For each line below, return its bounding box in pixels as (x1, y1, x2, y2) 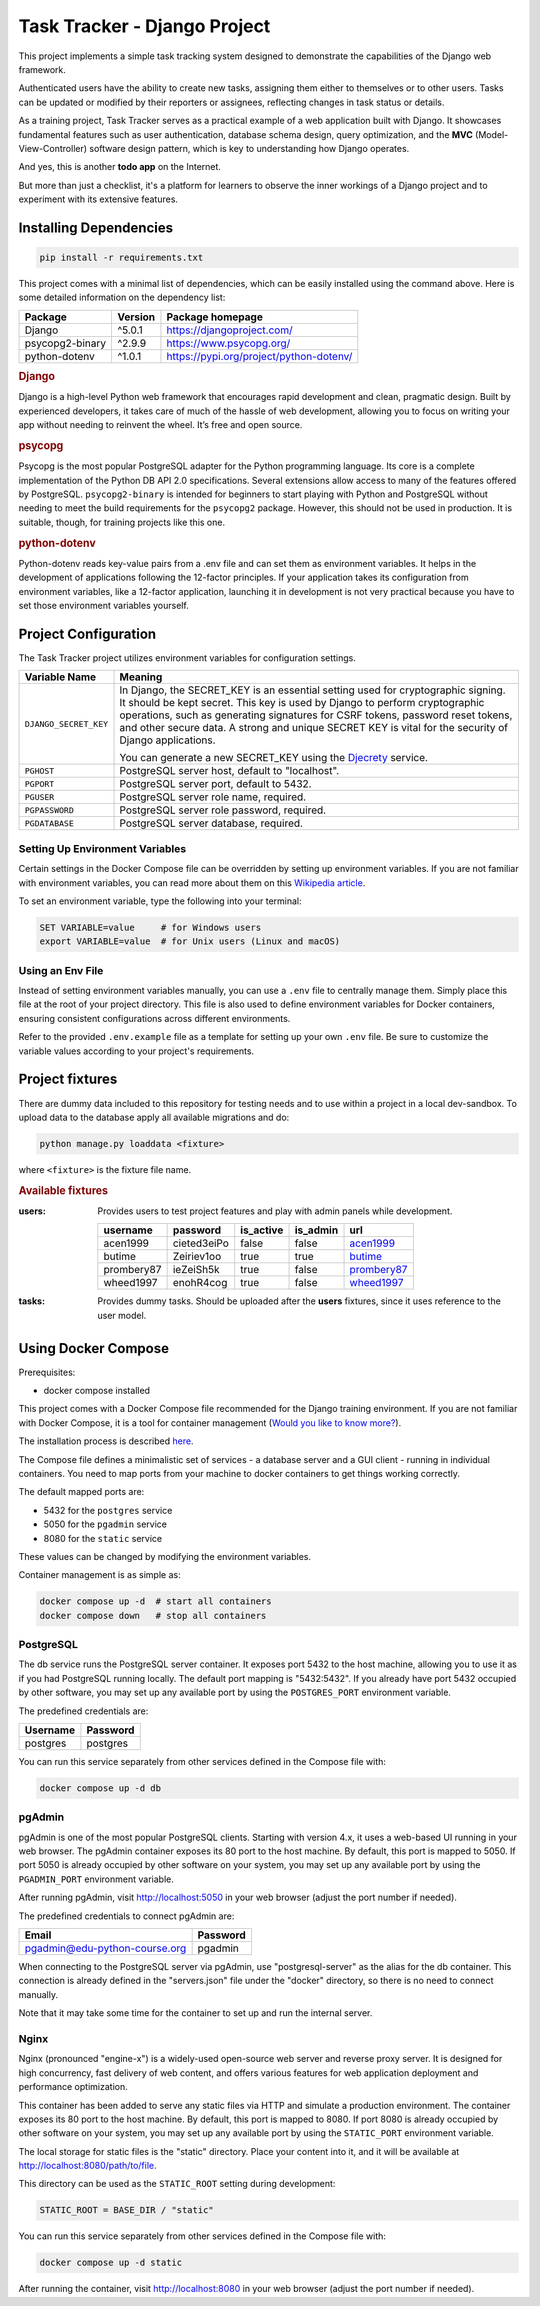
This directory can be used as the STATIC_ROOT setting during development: (18, 2178, 336, 2190)
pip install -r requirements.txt (39, 252, 204, 264)
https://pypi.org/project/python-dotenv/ (166, 349, 353, 363)
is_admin (294, 1223, 339, 1237)
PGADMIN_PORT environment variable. (18, 1873, 174, 1885)
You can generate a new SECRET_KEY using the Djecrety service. (119, 751, 429, 765)
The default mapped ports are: (18, 1486, 145, 1498)
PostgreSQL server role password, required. (119, 803, 327, 817)
